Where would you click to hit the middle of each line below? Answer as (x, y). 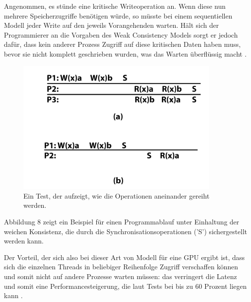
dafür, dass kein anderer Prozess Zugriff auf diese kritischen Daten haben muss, (122, 44)
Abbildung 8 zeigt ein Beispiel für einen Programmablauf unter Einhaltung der (122, 221)
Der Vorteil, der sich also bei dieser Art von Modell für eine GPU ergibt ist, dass (125, 257)
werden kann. (24, 241)
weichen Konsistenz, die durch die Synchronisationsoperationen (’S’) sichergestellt (125, 231)
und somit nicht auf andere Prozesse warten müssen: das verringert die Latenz (120, 276)
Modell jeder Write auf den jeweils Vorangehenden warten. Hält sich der (111, 25)
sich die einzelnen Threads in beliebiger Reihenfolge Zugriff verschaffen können (121, 267)
